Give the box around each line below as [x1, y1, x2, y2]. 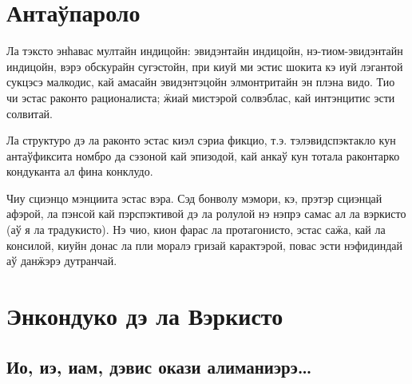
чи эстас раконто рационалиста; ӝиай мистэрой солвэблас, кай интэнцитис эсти [6, 89, 395, 105]
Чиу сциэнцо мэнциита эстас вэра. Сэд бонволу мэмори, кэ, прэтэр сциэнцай [6, 189, 382, 206]
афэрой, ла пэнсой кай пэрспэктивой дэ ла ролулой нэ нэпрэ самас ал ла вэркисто [6, 205, 406, 222]
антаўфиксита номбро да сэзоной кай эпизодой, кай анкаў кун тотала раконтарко [6, 147, 400, 164]
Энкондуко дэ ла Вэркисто [6, 299, 283, 332]
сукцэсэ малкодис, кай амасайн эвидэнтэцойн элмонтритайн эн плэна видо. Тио [6, 73, 395, 90]
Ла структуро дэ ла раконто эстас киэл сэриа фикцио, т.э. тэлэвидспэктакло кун [6, 132, 396, 148]
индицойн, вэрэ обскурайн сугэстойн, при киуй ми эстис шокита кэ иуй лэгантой [6, 57, 403, 74]
